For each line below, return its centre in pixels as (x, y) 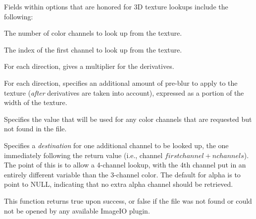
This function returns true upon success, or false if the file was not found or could (128, 200)
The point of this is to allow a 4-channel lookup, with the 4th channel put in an (125, 165)
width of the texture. (36, 102)
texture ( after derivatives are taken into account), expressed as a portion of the (124, 92)
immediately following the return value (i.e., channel (83, 155)
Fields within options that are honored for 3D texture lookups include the (116, 6)
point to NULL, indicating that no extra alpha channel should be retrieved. (119, 184)
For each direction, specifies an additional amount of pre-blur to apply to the (121, 82)
